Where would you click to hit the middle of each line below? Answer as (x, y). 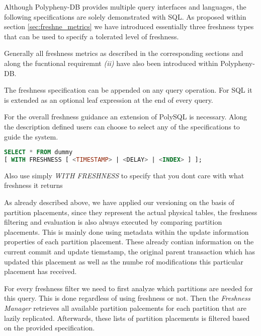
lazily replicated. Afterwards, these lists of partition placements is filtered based (127, 318)
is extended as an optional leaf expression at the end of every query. (109, 99)
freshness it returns (33, 185)
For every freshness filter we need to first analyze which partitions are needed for (128, 288)
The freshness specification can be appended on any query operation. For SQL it (128, 90)
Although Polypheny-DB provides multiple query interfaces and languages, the (125, 7)
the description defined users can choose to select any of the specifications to (122, 126)
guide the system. (31, 136)
